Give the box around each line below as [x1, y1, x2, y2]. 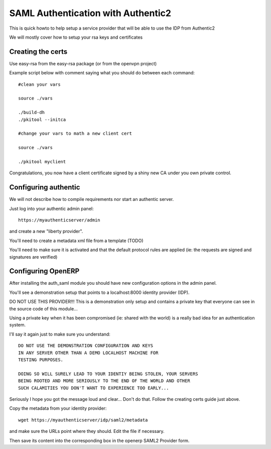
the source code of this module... [9, 305, 78, 311]
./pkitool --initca [18, 117, 66, 123]
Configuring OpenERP [9, 267, 80, 276]
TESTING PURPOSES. [18, 357, 64, 363]
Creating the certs [9, 47, 68, 56]
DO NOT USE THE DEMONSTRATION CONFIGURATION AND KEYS [18, 343, 153, 349]
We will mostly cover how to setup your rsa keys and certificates [9, 34, 143, 40]
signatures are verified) [9, 254, 58, 260]
